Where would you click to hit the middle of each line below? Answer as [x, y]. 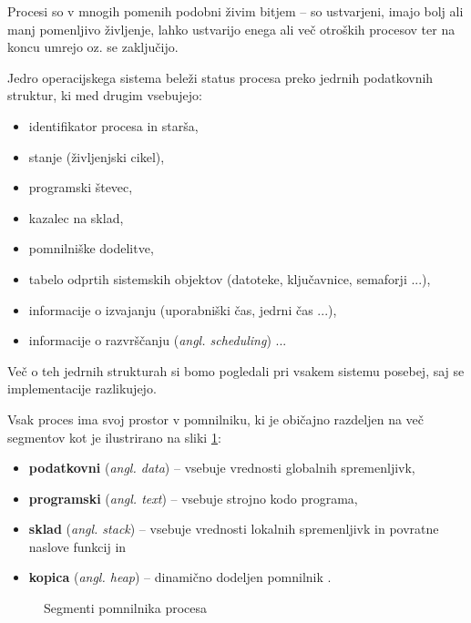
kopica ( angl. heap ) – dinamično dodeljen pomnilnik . [180, 577]
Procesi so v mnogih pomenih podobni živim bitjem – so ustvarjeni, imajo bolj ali [235, 11]
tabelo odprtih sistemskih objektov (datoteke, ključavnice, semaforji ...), [230, 278]
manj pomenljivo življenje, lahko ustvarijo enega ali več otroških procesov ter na [231, 29]
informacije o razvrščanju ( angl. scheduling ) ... [158, 340]
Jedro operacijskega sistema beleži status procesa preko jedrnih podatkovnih [220, 77]
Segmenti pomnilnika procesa [126, 608]
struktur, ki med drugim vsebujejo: [105, 95]
